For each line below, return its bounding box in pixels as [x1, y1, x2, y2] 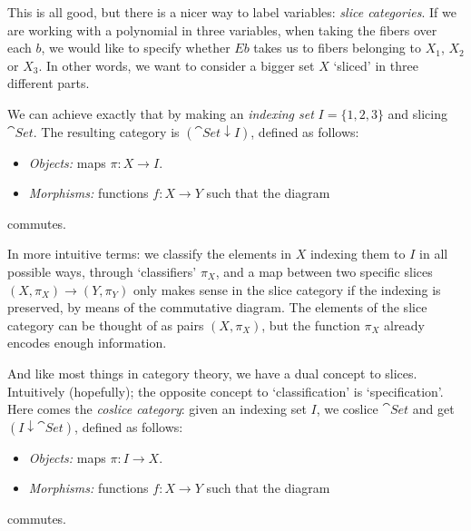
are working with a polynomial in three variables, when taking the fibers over [7, 20, 437, 39]
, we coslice [316, 399, 378, 418]
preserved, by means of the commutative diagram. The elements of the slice [7, 298, 427, 317]
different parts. [7, 74, 90, 93]
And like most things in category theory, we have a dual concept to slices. [7, 363, 417, 382]
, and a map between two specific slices [215, 261, 433, 280]
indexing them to [309, 244, 406, 263]
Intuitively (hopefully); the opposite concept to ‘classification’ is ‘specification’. [7, 381, 444, 400]
